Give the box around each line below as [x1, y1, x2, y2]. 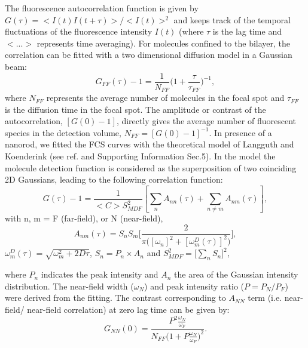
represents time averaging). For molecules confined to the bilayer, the [36, 36, 291, 49]
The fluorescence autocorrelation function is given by [5, 2, 199, 14]
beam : [5, 60, 27, 72]
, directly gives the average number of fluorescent [116, 115, 296, 127]
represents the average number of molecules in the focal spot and [46, 91, 285, 104]
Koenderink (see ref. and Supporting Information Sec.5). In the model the [5, 150, 276, 162]
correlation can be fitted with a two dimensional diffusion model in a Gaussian [5, 48, 292, 61]
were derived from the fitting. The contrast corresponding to [5, 291, 226, 304]
